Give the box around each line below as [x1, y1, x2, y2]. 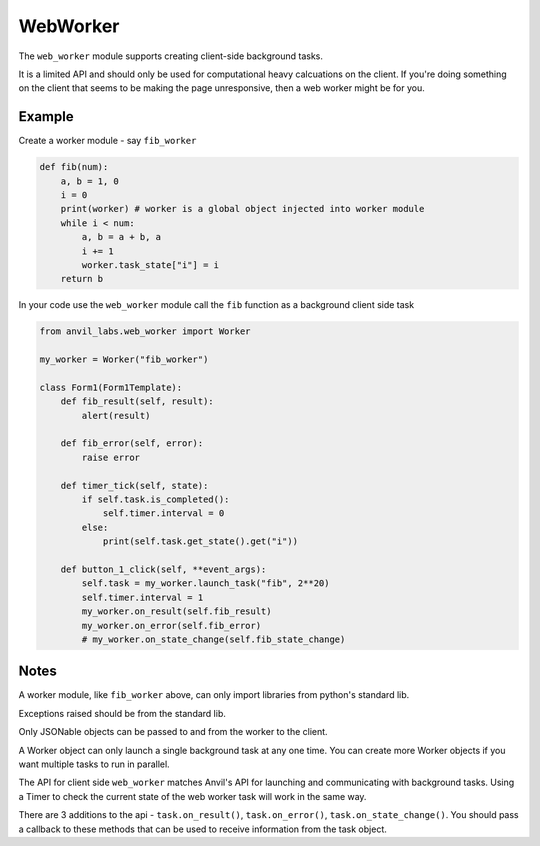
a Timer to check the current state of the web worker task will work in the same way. [18, 790, 367, 802]
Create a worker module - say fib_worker [18, 135, 197, 147]
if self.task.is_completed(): [81, 494, 230, 505]
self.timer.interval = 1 [81, 591, 204, 603]
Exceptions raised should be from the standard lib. [18, 707, 227, 719]
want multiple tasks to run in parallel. [18, 758, 170, 770]
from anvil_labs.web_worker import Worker [39, 326, 251, 337]
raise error [81, 451, 140, 463]
